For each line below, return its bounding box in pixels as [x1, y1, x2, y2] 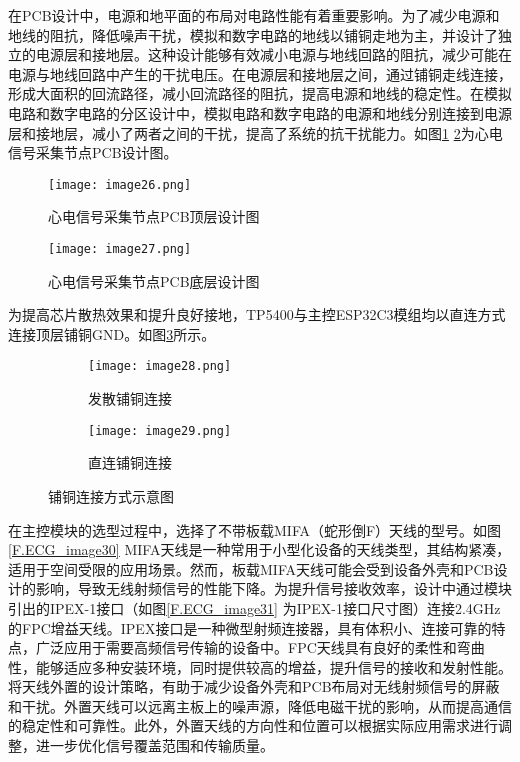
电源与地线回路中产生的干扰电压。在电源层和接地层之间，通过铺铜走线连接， [8, 63, 512, 84]
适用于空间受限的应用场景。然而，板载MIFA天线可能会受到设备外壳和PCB [8, 558, 494, 579]
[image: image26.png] [48, 177, 192, 192]
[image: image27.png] [48, 242, 192, 256]
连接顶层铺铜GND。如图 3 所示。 [8, 323, 216, 344]
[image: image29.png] [88, 423, 232, 438]
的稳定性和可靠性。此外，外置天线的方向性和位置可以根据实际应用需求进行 [8, 715, 498, 736]
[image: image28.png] [88, 359, 232, 374]
